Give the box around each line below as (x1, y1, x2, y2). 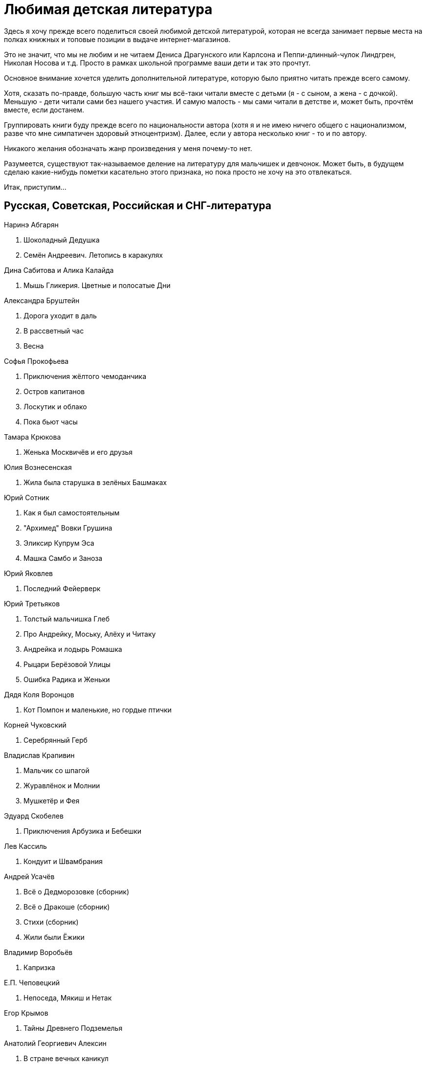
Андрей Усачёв (4, 872, 55, 881)
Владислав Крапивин (4, 751, 75, 759)
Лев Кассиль (4, 842, 47, 850)
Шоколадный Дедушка (23, 235, 100, 244)
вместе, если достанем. (4, 105, 85, 114)
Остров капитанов (23, 387, 85, 396)
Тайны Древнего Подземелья (23, 1023, 123, 1032)
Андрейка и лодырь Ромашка (23, 644, 122, 653)
